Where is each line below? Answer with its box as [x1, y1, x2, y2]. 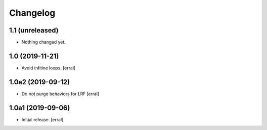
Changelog [9, 7, 55, 18]
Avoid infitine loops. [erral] [21, 65, 76, 71]
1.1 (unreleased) [9, 26, 59, 34]
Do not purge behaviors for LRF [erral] [21, 91, 99, 97]
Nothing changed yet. [21, 39, 66, 45]
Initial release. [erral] [21, 116, 64, 123]
